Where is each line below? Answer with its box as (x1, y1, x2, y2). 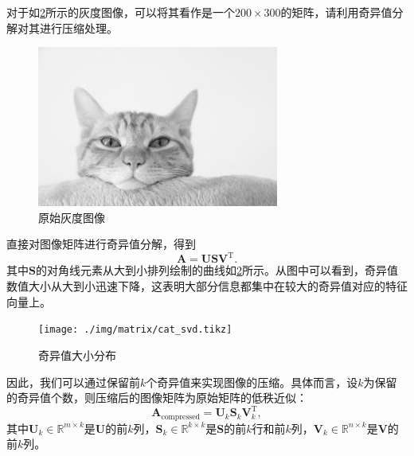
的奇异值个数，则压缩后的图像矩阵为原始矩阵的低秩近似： (6, 389, 307, 406)
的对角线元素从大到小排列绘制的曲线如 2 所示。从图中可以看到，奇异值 (35, 262, 398, 279)
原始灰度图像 (38, 209, 105, 225)
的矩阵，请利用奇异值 (280, 4, 393, 20)
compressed (161, 412, 200, 421)
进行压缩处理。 (39, 19, 118, 36)
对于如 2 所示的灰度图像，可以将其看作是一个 (6, 4, 235, 20)
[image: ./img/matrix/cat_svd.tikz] (38, 324, 232, 336)
